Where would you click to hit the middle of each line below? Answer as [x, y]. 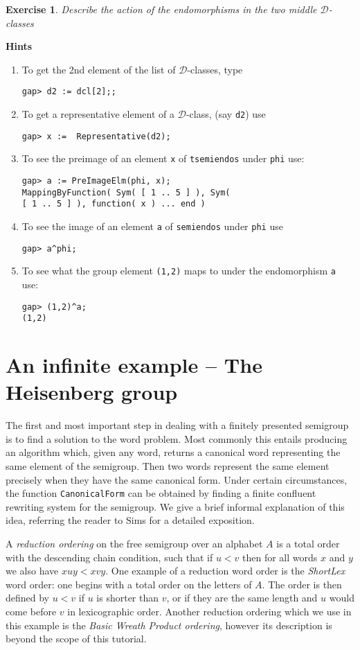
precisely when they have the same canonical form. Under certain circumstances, [177, 479]
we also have [32, 571]
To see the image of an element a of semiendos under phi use [152, 226]
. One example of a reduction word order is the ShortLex [225, 571]
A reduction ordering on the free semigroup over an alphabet [134, 543]
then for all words [280, 557]
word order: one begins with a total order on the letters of [129, 584]
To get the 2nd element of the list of [99, 69]
